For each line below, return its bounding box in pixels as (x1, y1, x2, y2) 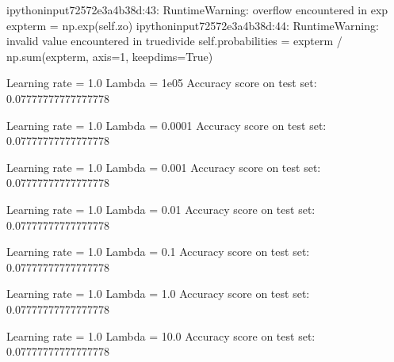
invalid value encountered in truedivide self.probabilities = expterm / (6, 32, 342, 49)
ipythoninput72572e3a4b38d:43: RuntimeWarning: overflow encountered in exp (6, 2, 388, 17)
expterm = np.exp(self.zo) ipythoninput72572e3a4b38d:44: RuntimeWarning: (6, 17, 379, 33)
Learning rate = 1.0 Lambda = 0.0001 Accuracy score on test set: (6, 116, 327, 133)
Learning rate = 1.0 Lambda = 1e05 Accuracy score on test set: (6, 74, 317, 91)
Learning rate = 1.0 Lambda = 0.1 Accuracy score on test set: (6, 243, 310, 260)
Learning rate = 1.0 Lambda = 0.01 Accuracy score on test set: (6, 200, 316, 217)
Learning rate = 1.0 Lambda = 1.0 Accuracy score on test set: (6, 285, 310, 302)
